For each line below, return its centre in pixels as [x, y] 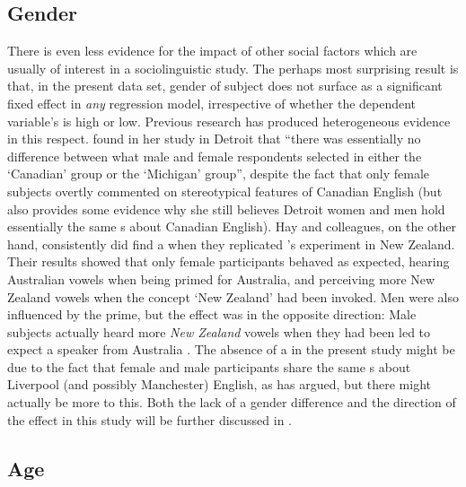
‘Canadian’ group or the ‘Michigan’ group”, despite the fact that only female [219, 174]
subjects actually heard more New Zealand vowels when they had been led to [219, 331]
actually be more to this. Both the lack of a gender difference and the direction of [232, 402]
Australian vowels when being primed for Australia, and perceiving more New [221, 278]
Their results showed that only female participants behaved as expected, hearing [229, 261]
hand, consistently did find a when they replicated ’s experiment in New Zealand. [231, 243]
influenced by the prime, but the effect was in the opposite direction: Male [212, 314]
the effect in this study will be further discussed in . [150, 419]
